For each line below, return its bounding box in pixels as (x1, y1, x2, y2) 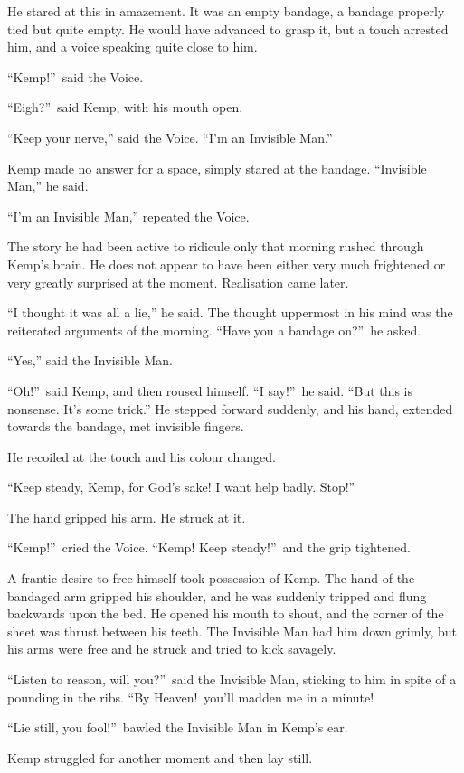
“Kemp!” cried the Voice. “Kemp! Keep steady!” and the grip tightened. (7, 538, 411, 557)
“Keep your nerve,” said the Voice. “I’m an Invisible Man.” (7, 127, 333, 146)
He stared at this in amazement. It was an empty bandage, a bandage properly (7, 2, 445, 20)
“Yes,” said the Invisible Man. (7, 351, 174, 370)
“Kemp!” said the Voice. (7, 67, 144, 86)
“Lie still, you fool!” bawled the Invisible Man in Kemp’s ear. (7, 718, 348, 737)
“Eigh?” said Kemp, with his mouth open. (7, 98, 243, 117)
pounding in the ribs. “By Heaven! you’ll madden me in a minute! (7, 687, 374, 706)
